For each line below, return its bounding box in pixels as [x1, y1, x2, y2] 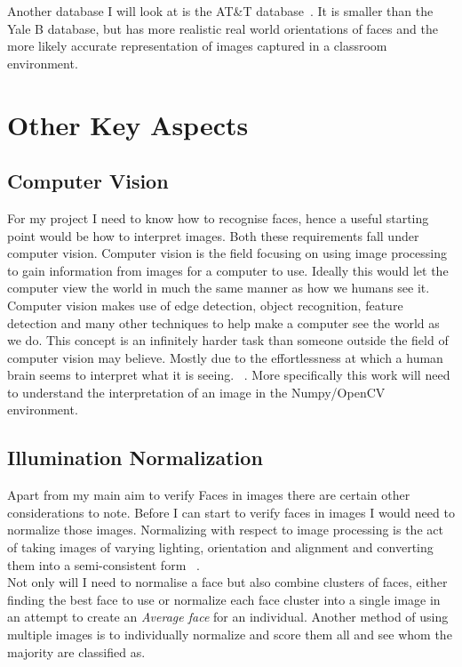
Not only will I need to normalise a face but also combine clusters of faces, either [7, 573, 448, 591]
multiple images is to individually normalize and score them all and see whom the [7, 625, 452, 644]
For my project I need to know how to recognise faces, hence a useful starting [7, 208, 429, 227]
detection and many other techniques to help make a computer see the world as [7, 313, 440, 332]
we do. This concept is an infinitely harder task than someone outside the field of [7, 331, 449, 350]
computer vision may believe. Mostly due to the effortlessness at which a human [7, 348, 443, 366]
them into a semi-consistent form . [7, 555, 200, 574]
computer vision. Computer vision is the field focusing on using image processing [7, 244, 447, 262]
